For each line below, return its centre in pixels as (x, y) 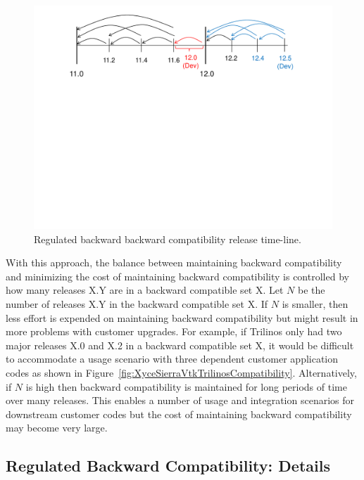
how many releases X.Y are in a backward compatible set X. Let (145, 290)
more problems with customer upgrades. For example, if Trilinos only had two (174, 331)
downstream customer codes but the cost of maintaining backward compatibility (179, 414)
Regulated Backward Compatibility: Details (168, 466)
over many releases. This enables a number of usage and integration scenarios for (180, 400)
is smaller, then (315, 303)
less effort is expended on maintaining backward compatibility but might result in (182, 317)
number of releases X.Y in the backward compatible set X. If (137, 303)
